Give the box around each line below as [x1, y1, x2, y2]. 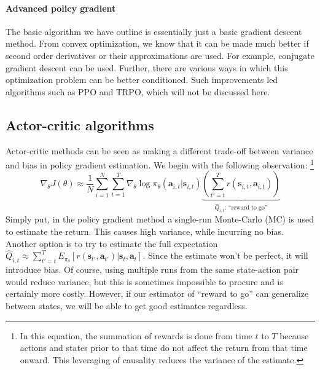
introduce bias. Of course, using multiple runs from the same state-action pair [6, 263, 299, 276]
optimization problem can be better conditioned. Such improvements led [6, 73, 278, 86]
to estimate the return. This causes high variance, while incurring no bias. [6, 224, 284, 237]
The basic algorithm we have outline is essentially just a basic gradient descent [6, 25, 302, 37]
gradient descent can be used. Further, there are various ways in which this [6, 61, 288, 74]
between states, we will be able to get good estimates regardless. [6, 299, 248, 312]
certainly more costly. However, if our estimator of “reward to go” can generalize [6, 287, 309, 300]
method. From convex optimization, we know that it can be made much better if [6, 37, 309, 50]
